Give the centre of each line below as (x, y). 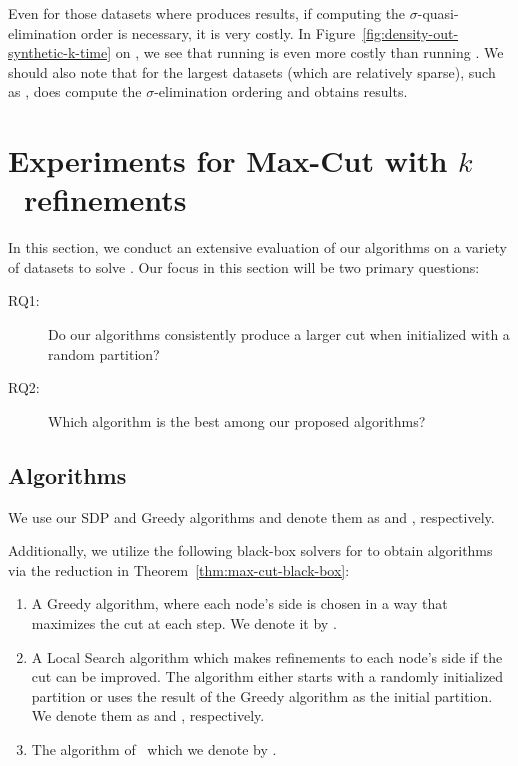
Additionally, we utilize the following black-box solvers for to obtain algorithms (250, 550)
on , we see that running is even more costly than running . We (309, 52)
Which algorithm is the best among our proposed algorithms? (237, 420)
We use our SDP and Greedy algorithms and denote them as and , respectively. (251, 516)
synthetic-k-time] (60, 52)
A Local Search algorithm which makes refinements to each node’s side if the (267, 656)
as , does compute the (75, 91)
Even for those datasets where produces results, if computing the (207, 13)
